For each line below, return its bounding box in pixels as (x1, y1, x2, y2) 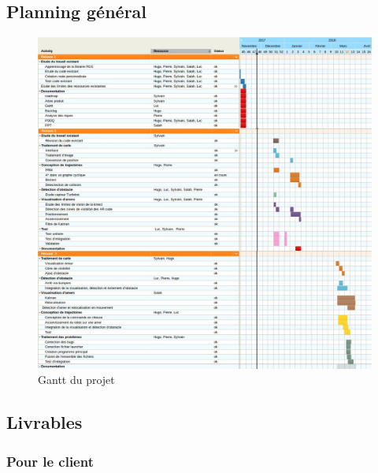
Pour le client (6, 451, 94, 471)
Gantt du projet (38, 371, 115, 388)
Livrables (6, 410, 83, 434)
